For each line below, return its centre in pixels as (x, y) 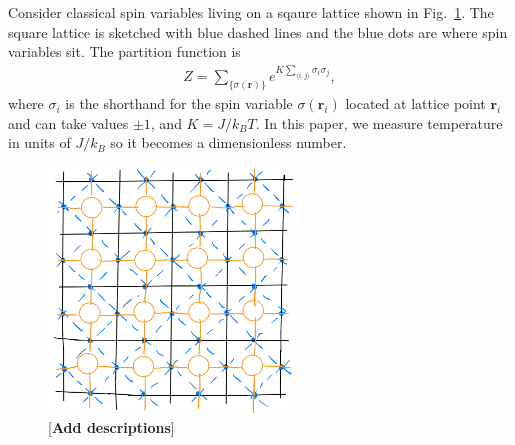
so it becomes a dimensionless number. (228, 142)
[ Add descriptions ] (111, 426)
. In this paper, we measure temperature (379, 122)
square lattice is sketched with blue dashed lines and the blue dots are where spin (258, 31)
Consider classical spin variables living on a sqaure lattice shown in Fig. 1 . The (251, 12)
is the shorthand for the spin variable (179, 103)
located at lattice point (415, 103)
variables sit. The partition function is (124, 51)
